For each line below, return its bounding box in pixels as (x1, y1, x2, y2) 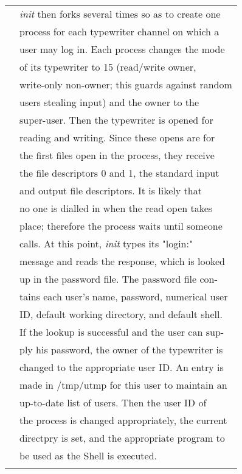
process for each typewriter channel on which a (19, 24, 220, 38)
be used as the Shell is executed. (19, 448, 157, 462)
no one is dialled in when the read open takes (19, 201, 213, 215)
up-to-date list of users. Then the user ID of (19, 395, 207, 409)
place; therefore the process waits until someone (19, 219, 223, 233)
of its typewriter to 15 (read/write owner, (19, 60, 196, 74)
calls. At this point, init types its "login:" (19, 236, 193, 250)
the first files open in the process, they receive (19, 148, 215, 162)
